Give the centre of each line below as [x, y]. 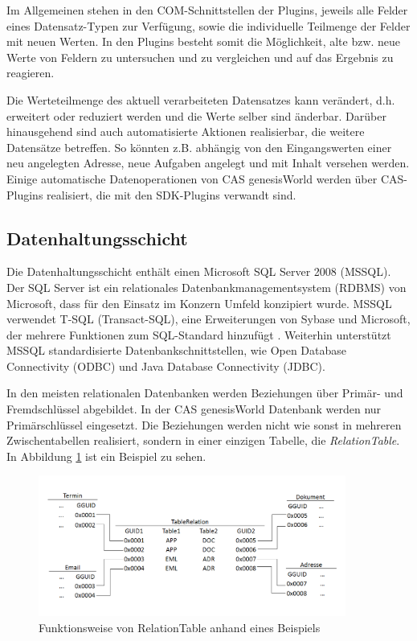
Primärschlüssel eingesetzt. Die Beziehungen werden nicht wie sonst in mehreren [204, 424]
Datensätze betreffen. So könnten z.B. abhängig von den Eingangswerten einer [199, 147]
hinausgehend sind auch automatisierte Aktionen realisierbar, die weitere [186, 131]
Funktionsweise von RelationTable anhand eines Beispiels [180, 627]
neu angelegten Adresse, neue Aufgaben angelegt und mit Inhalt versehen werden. [208, 163]
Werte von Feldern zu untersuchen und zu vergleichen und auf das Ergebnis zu [200, 57]
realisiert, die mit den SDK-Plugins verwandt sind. [172, 194]
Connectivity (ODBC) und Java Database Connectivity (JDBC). [166, 366]
